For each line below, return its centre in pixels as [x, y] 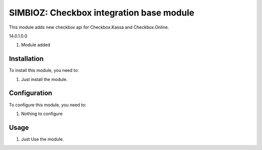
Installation [26, 59]
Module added [36, 45]
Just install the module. [44, 79]
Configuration [31, 93]
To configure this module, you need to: [48, 105]
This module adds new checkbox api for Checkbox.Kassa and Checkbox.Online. [89, 27]
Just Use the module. [42, 139]
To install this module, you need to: [44, 70]
